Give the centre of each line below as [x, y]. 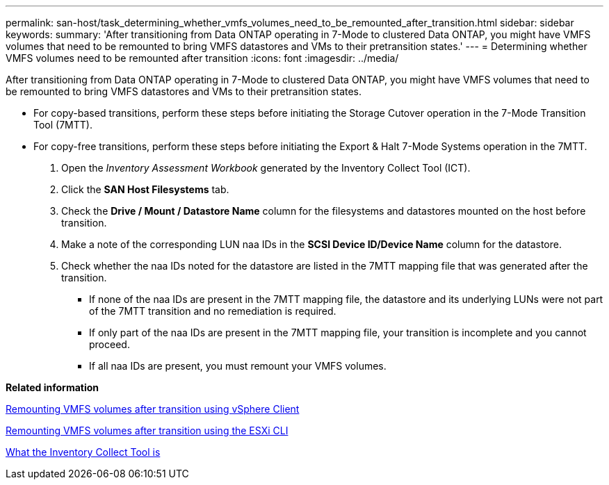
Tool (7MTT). [63, 125]
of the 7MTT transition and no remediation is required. [213, 311]
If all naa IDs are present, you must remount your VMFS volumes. [238, 366]
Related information [52, 387]
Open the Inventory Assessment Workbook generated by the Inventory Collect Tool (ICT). [266, 168]
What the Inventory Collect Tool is [83, 452]
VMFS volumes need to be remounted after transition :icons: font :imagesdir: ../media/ [202, 58]
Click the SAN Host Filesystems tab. [145, 189]
